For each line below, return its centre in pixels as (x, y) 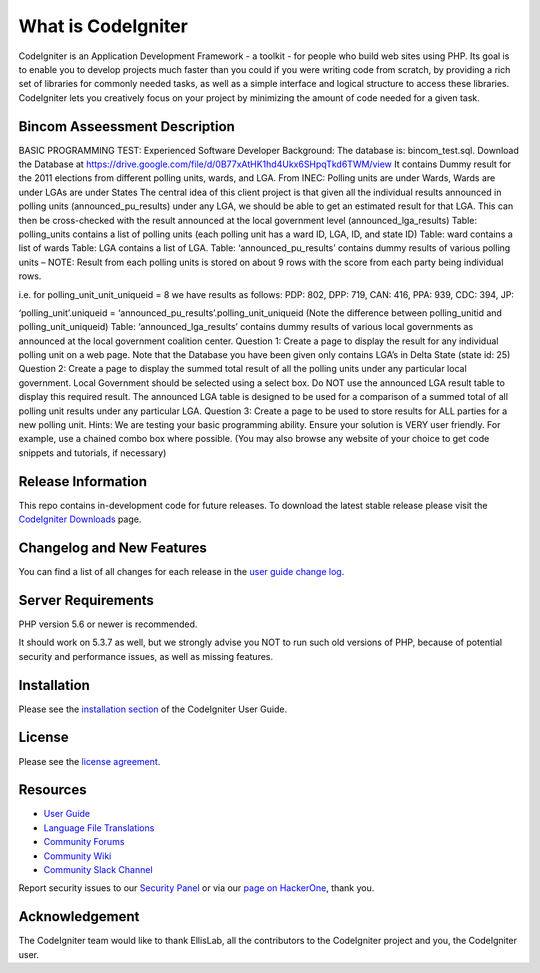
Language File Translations (99, 827)
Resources (52, 790)
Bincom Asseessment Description (126, 126)
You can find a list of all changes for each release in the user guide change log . (181, 572)
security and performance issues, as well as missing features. (146, 656)
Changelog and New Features (112, 547)
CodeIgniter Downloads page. (80, 519)
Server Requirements (86, 600)
